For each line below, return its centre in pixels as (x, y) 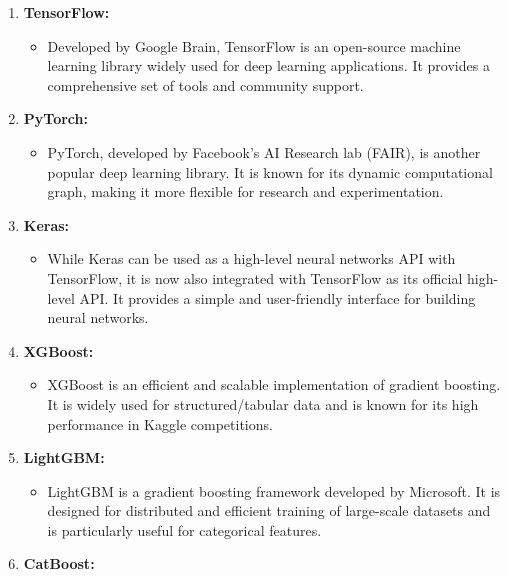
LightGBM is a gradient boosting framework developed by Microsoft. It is (274, 490)
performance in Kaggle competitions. (160, 423)
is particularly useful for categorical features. (184, 529)
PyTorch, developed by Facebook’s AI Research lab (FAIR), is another (264, 151)
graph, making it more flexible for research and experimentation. (245, 191)
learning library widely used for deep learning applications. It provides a (268, 65)
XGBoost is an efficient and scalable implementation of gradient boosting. (274, 384)
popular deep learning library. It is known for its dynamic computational (270, 171)
